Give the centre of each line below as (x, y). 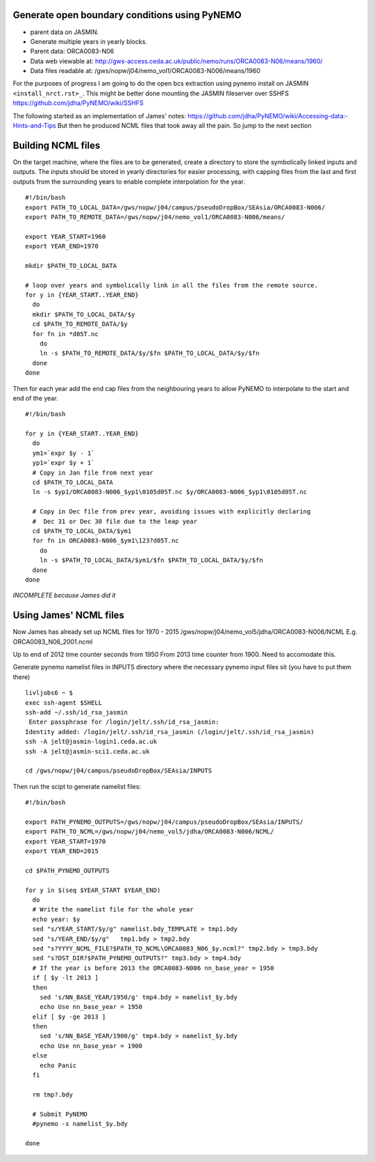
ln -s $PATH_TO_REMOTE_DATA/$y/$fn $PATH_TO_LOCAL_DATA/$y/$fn (149, 353)
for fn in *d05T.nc (65, 334)
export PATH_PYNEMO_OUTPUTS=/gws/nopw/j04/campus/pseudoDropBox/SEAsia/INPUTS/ (164, 822)
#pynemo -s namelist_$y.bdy (80, 1124)
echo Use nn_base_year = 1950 (91, 1007)
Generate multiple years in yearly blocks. (89, 41)
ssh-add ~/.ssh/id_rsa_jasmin (77, 712)
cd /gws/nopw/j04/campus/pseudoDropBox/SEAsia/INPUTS (118, 771)
